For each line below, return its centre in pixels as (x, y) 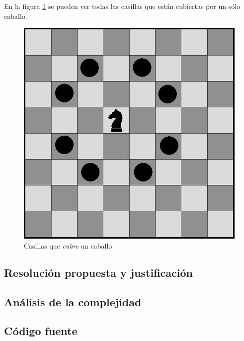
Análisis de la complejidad (73, 301)
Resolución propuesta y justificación (98, 272)
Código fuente (41, 331)
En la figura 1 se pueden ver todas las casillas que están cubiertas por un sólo (122, 6)
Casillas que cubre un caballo (68, 245)
